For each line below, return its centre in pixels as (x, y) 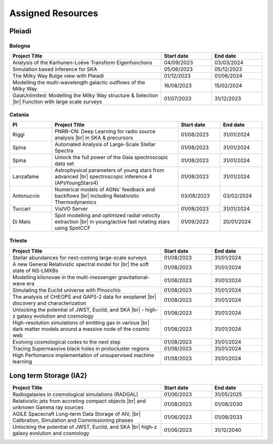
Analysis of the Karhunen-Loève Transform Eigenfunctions (82, 63)
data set (64, 164)
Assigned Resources (54, 13)
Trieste (18, 241)
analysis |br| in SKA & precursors (94, 138)
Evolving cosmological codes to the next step (66, 342)
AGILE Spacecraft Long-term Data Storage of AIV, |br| (77, 414)
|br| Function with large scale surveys (57, 102)
